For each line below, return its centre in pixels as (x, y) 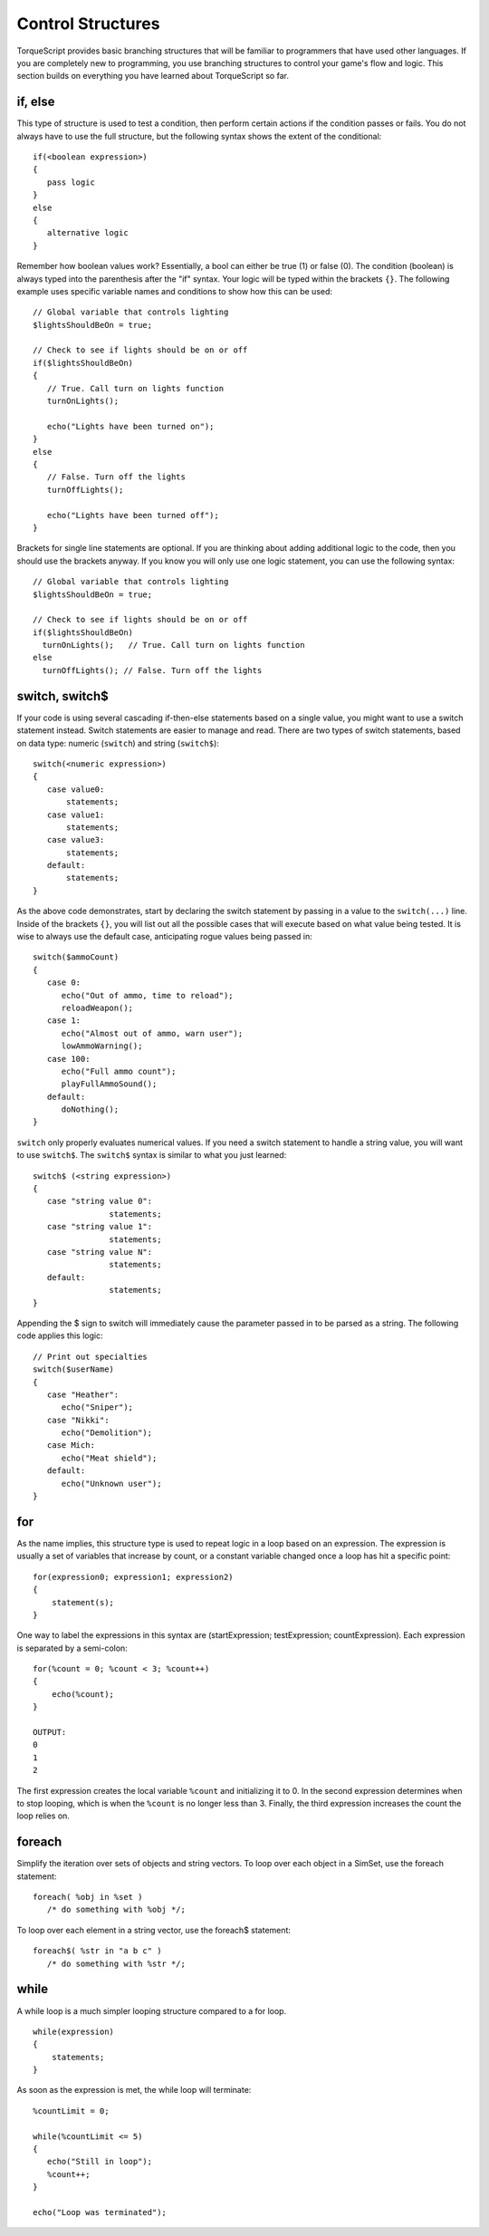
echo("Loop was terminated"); (100, 2212)
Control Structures (88, 24)
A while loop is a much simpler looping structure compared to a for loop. (152, 2010)
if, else (36, 102)
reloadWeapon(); (97, 1007)
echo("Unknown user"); (111, 1483)
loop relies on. (43, 1816)
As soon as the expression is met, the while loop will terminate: (134, 2090)
